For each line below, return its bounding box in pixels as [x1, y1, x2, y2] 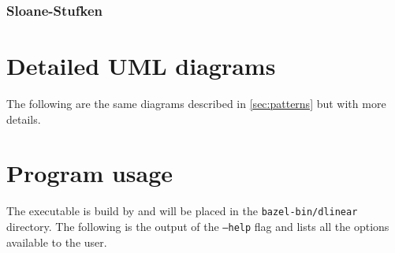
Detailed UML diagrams [6, 50, 276, 82]
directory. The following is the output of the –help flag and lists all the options [6, 218, 389, 234]
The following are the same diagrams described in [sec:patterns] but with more [6, 95, 386, 111]
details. [6, 110, 41, 127]
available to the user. [6, 233, 107, 250]
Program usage [6, 157, 173, 189]
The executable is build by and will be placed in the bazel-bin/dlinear [6, 203, 358, 219]
